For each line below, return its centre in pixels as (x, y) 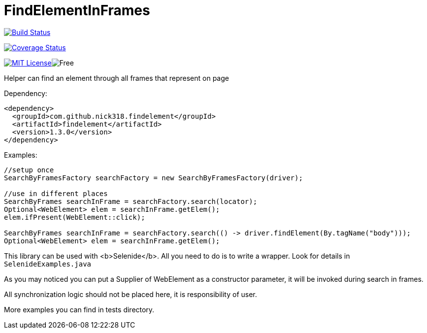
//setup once (29, 170)
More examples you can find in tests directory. (79, 309)
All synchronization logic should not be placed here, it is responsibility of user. (131, 294)
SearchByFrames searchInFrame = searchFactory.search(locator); (131, 201)
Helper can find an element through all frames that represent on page (116, 78)
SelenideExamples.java (48, 264)
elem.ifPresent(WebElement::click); (75, 217)
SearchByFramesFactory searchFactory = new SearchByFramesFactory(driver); (153, 178)
